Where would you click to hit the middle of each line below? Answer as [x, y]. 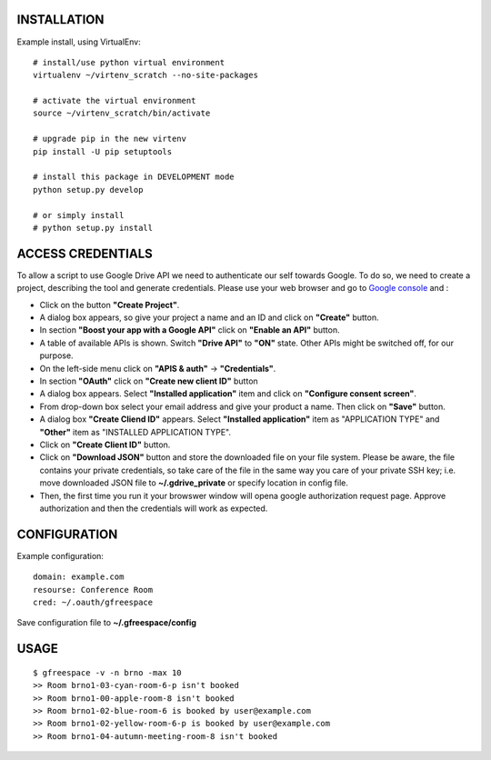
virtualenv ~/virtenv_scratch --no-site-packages [146, 75]
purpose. [56, 355]
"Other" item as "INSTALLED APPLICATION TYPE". [135, 432]
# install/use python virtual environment [129, 62]
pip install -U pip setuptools [103, 151]
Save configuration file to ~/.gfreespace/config [107, 623]
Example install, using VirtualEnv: [79, 42]
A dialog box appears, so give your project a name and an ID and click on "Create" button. [209, 317]
